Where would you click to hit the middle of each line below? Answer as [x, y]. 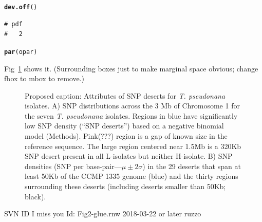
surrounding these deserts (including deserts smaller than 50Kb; [125, 186]
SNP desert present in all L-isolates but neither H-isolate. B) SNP [129, 156]
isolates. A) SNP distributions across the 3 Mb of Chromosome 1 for [132, 106]
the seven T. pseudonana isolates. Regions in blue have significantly [131, 115]
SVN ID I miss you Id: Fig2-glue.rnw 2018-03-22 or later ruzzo [103, 214]
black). [35, 196]
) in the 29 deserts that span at [192, 166]
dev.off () [21, 7]
